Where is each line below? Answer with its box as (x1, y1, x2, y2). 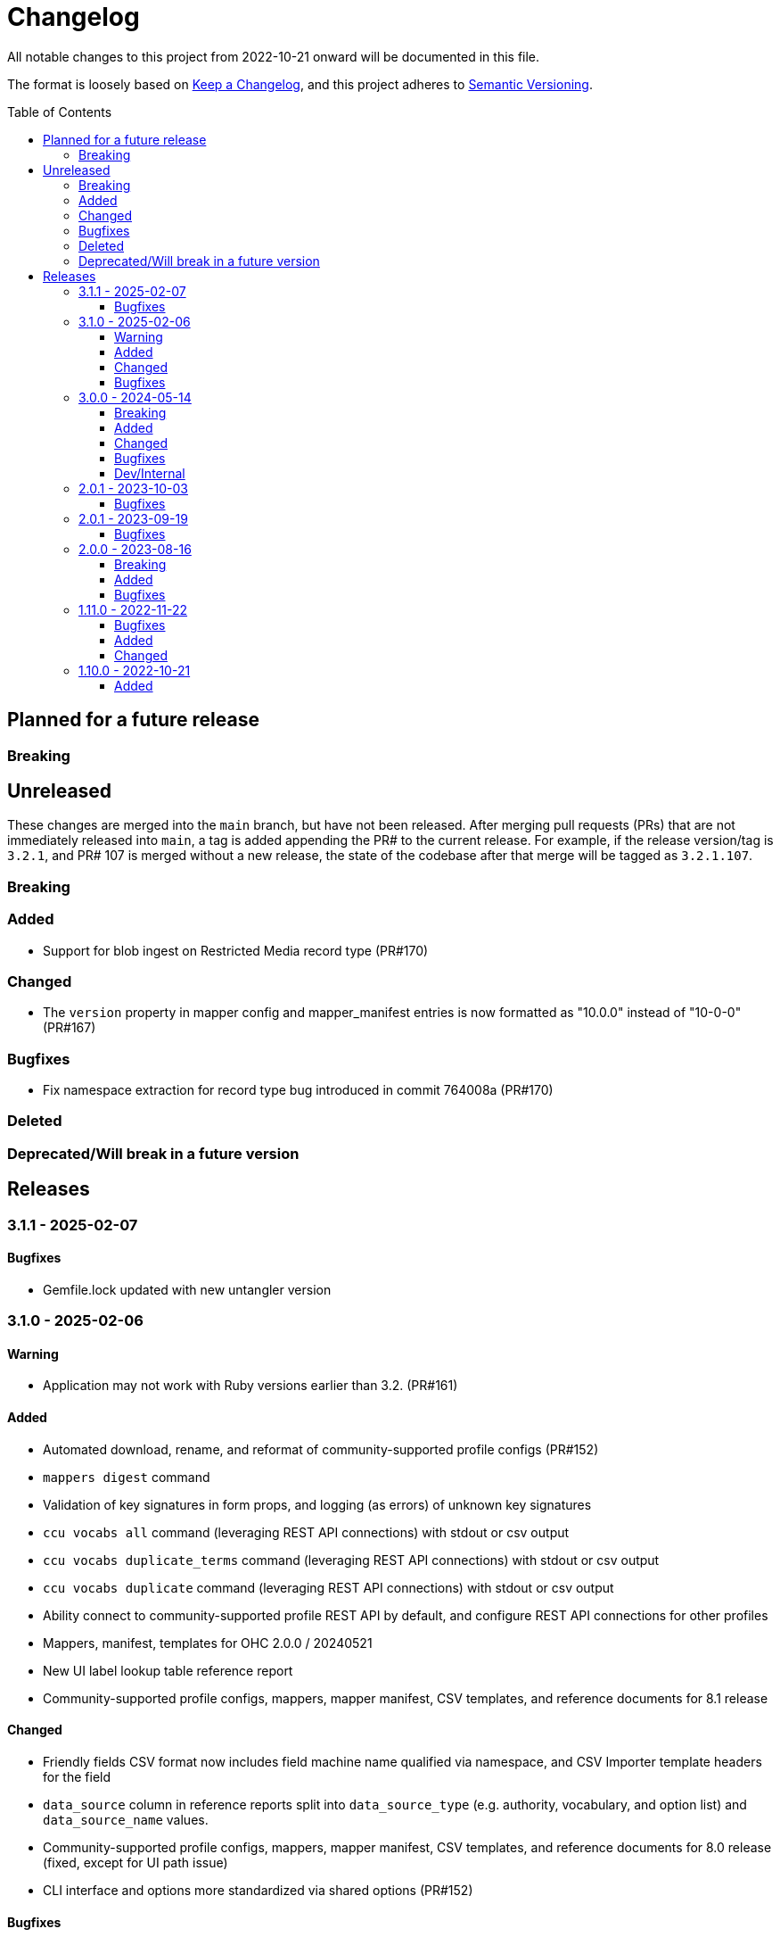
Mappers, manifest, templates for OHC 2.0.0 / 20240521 (43, 1635, 373, 1651)
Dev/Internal (114, 465, 185, 481)
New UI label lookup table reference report (43, 1662, 293, 1678)
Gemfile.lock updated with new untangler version (43, 1281, 332, 1297)
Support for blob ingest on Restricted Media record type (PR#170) (43, 942, 429, 958)
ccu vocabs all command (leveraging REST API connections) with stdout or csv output (43, 1524, 570, 1540)
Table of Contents (7, 103, 112, 120)
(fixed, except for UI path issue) (43, 1854, 228, 1870)
